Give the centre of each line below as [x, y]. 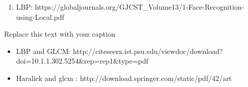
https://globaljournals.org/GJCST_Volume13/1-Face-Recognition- [140, 7]
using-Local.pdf [40, 17]
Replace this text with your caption [60, 34]
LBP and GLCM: [43, 51]
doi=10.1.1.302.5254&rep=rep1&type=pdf [82, 61]
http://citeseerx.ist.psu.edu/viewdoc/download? [148, 51]
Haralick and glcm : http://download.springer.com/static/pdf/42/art [124, 78]
